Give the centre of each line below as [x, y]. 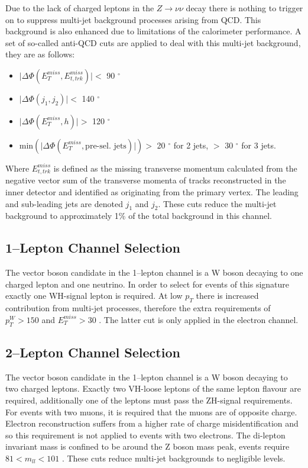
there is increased [227, 296]
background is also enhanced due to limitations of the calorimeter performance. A [153, 31]
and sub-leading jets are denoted [64, 203]
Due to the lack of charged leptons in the [80, 8]
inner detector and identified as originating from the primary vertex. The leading [152, 192]
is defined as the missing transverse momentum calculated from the [175, 168]
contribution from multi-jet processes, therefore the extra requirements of [138, 308]
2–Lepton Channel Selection [93, 352]
